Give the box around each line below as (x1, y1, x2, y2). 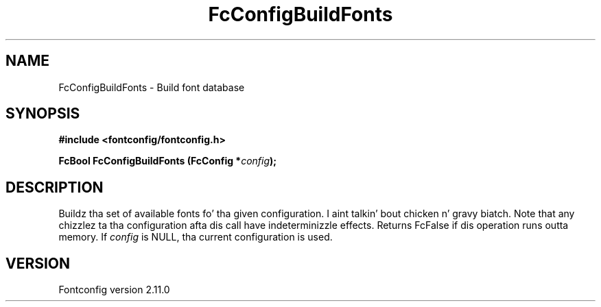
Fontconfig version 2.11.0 (58, 284, 170, 296)
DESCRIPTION (5, 178, 104, 196)
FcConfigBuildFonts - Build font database (58, 81, 245, 93)
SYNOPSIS (5, 105, 80, 123)
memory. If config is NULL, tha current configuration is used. (58, 231, 333, 243)
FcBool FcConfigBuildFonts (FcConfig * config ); (58, 155, 277, 167)
